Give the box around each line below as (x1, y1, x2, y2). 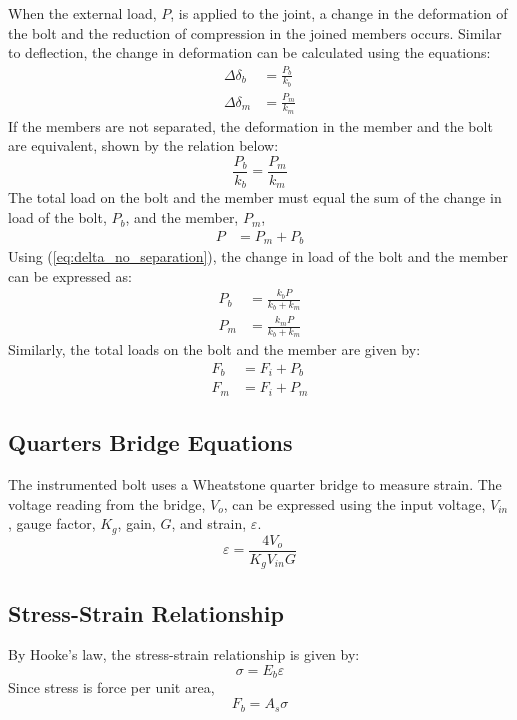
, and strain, (171, 513, 247, 534)
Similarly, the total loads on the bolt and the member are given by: (8, 339, 421, 360)
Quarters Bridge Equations (8, 427, 293, 458)
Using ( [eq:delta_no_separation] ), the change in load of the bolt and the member (8, 246, 509, 267)
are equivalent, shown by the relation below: (8, 135, 279, 156)
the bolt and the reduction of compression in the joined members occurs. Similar (8, 22, 502, 43)
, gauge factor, (8, 513, 96, 534)
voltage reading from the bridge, (8, 493, 206, 514)
